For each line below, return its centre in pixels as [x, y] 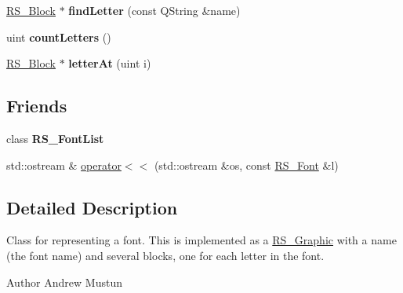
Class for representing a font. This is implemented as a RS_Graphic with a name [201, 240]
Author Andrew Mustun [64, 282]
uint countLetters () [59, 37]
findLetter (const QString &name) [154, 10]
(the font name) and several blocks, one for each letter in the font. [165, 255]
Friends [37, 106]
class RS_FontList [55, 138]
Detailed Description [92, 207]
